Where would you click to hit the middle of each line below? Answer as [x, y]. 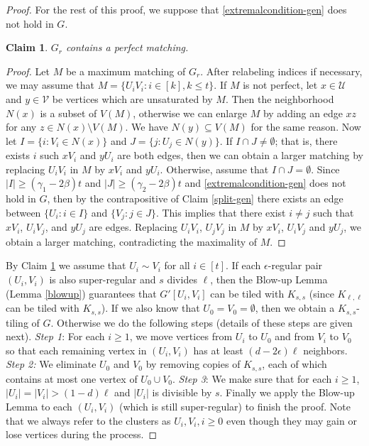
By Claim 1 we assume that [66, 265]
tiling [17, 322]
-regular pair [295, 265]
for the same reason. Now [306, 127]
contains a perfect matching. [127, 47]
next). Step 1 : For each [55, 336]
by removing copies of [193, 364]
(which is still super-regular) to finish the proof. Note [235, 406]
